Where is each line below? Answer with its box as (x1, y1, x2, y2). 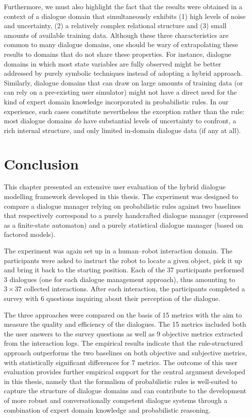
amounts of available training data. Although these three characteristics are (4, 30, 229, 40)
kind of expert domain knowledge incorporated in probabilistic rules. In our (4, 96, 229, 106)
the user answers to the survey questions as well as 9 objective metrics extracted (4, 328, 243, 338)
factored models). (4, 229, 55, 239)
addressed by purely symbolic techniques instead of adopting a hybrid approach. (4, 68, 243, 78)
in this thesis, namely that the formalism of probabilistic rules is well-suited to (4, 376, 237, 386)
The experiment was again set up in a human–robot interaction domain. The (4, 246, 233, 255)
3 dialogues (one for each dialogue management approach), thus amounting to (4, 274, 235, 284)
